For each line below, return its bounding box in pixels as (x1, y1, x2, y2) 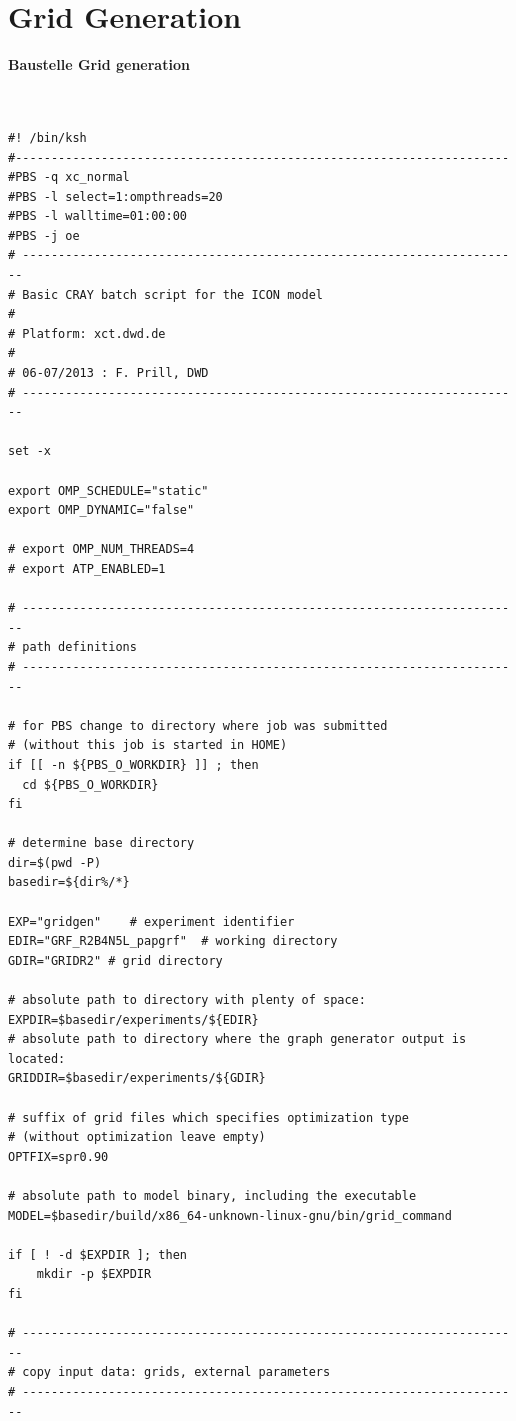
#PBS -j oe (8, 228, 80, 243)
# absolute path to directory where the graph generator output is (8, 1032, 467, 1047)
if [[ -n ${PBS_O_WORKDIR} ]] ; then (8, 757, 259, 772)
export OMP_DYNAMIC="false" (8, 503, 195, 518)
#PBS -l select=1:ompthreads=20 (8, 189, 223, 204)
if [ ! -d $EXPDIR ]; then (8, 1247, 187, 1262)
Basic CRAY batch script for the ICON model (22, 287, 323, 302)
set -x (8, 444, 51, 459)
